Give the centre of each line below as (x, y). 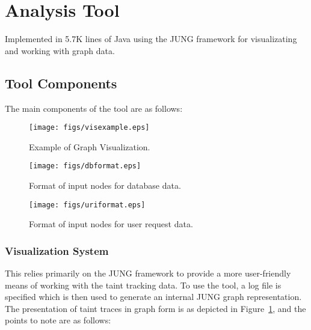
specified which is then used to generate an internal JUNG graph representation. (153, 297)
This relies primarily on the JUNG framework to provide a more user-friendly (148, 273)
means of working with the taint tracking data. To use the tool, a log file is (143, 285)
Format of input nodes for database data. (105, 185)
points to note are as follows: (58, 320)
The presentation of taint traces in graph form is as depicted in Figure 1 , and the (155, 308)
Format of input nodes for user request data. (111, 224)
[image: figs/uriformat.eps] (87, 205)
